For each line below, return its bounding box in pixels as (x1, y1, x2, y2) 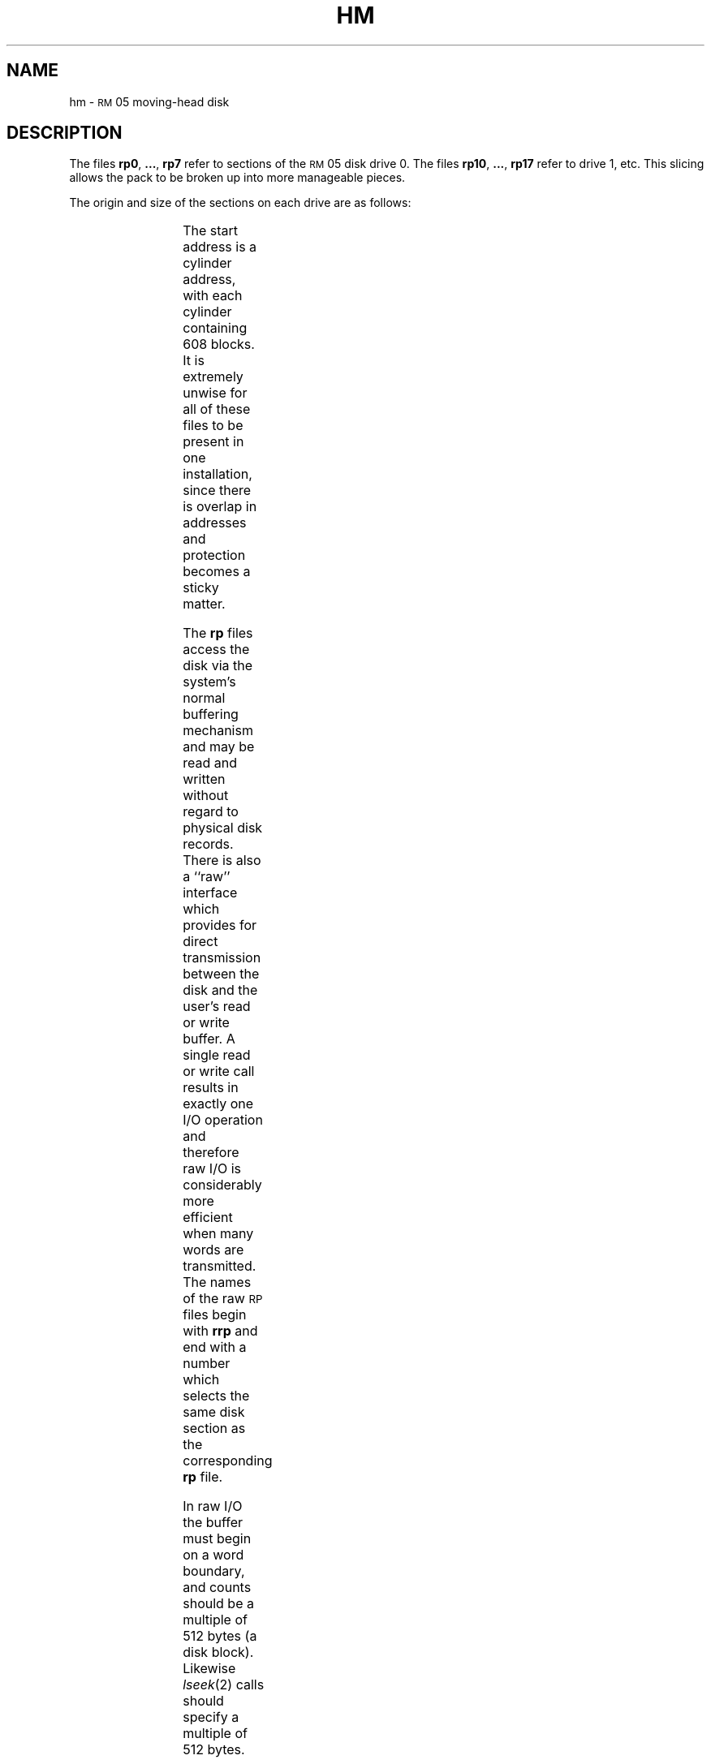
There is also (183, 852, 261, 869)
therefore (183, 1144, 239, 1161)
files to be (183, 417, 243, 434)
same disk (183, 1404, 245, 1421)
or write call (183, 1063, 255, 1080)
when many (183, 1225, 254, 1242)
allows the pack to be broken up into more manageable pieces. (69, 170, 406, 185)
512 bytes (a (183, 1628, 257, 1645)
